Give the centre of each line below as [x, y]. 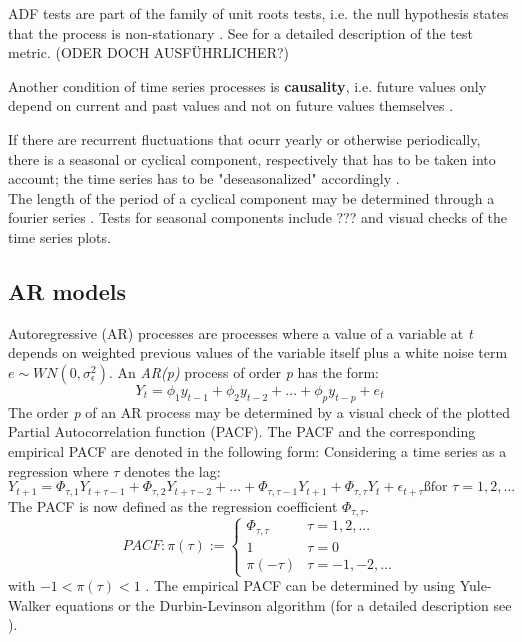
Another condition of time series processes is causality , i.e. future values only [247, 85]
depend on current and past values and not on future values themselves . [231, 105]
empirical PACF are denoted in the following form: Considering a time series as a [257, 450]
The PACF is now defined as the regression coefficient [173, 505]
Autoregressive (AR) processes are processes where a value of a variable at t [240, 332]
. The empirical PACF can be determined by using [300, 585]
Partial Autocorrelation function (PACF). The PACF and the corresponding [242, 431]
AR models [67, 290]
